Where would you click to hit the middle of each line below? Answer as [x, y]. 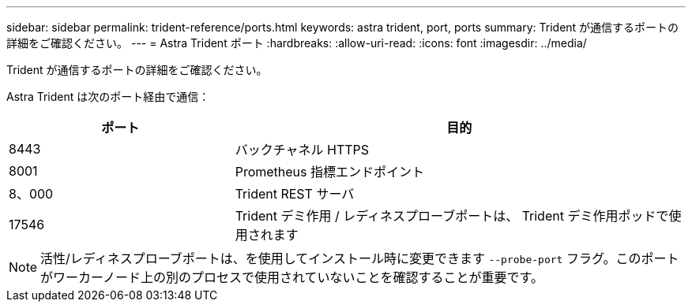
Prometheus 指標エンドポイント [330, 172]
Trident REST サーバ [295, 194]
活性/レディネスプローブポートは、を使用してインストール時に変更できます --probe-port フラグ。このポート [360, 258]
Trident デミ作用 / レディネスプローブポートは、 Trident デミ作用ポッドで [452, 216]
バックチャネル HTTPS [302, 150]
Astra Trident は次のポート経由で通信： [108, 96]
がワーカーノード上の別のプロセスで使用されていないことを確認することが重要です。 [292, 277]
